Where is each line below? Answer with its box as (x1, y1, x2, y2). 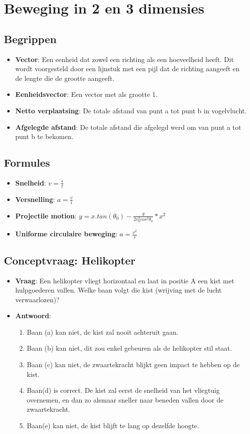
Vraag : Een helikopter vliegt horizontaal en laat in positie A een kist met (15, 275, 235, 285)
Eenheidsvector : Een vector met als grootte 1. (15, 89, 158, 99)
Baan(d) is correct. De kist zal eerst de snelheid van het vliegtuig (27, 385, 220, 395)
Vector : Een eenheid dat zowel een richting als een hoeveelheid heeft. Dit (15, 54, 234, 64)
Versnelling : (15, 194, 55, 204)
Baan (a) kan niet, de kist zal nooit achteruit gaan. (27, 326, 178, 337)
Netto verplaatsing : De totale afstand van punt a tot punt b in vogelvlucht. (15, 105, 247, 115)
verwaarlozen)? (15, 294, 59, 304)
